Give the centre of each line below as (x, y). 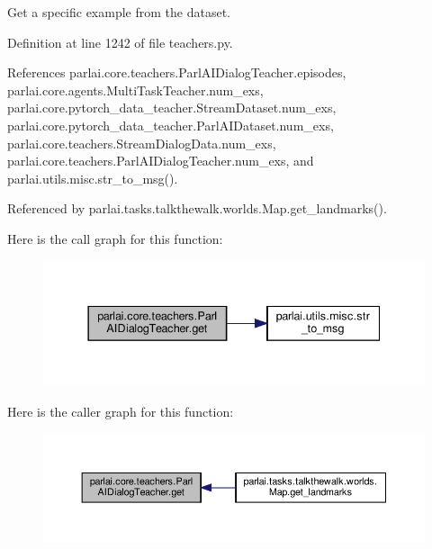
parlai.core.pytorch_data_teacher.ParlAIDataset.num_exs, (171, 125)
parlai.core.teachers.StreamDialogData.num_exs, (142, 143)
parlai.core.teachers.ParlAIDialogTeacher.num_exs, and (161, 161)
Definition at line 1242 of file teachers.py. (120, 42)
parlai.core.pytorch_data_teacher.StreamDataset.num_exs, (172, 108)
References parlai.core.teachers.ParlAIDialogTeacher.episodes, (177, 72)
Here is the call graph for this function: (115, 238)
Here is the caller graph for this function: (121, 412)
